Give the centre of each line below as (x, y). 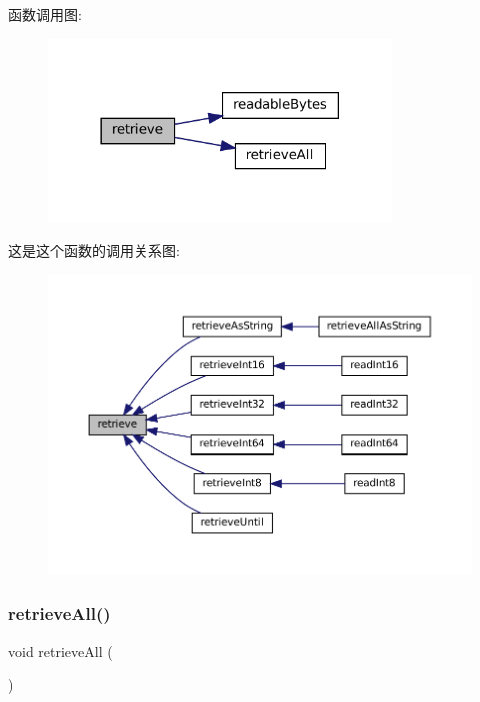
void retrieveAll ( (60, 650)
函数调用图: (45, 14)
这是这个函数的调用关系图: (94, 250)
